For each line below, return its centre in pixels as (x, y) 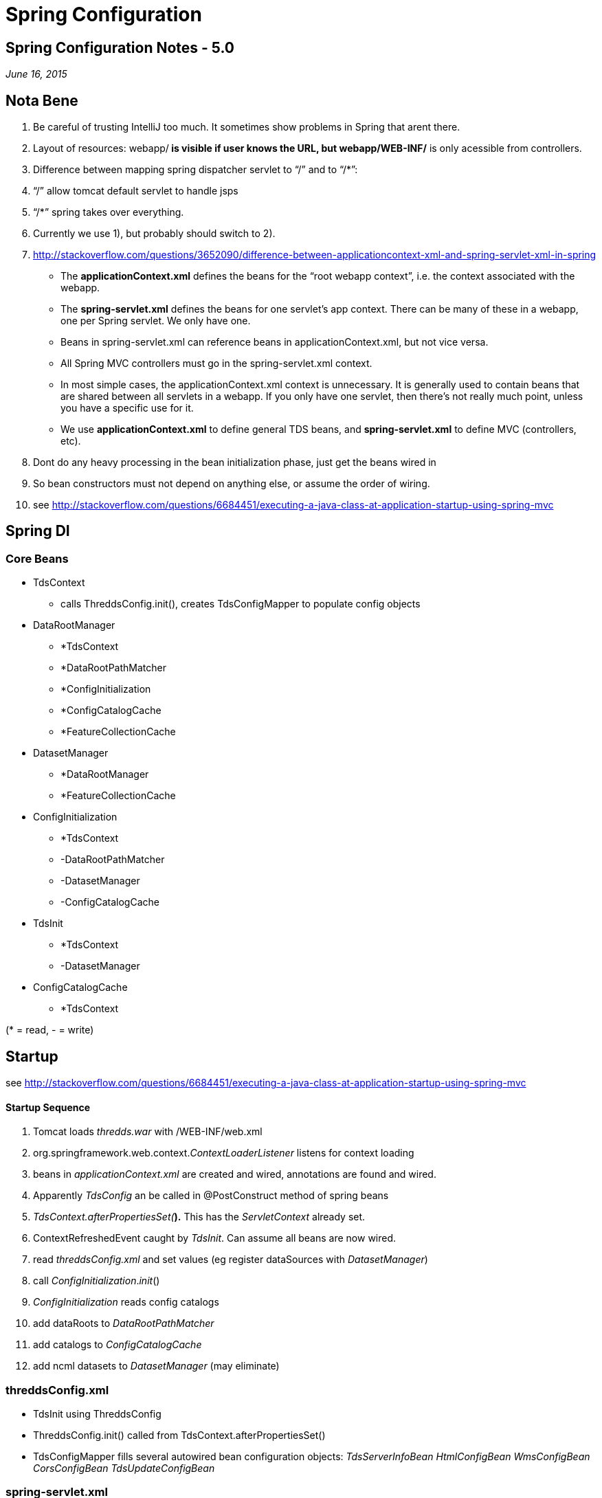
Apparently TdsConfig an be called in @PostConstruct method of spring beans (211, 1196)
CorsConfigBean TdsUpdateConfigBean (124, 1468)
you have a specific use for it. (127, 408)
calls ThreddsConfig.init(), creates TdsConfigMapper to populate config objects (241, 604)
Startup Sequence (48, 1107)
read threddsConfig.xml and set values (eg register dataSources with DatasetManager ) (231, 1260)
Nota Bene (42, 100)
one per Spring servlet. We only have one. (156, 321)
